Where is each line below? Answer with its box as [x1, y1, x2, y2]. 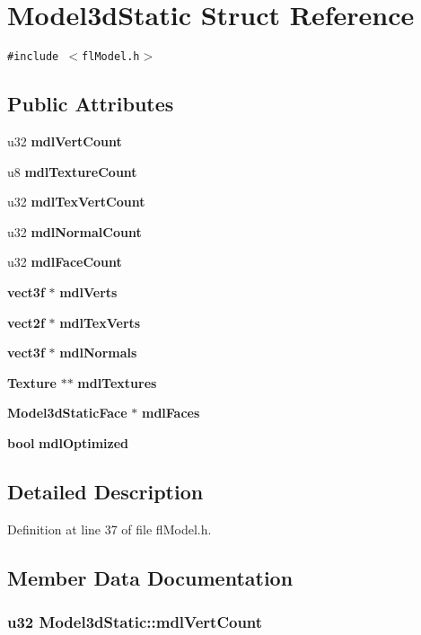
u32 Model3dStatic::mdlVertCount [7, 611, 263, 633]
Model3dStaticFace [7, 403, 127, 422]
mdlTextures [77, 373, 157, 392]
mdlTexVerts [59, 313, 141, 331]
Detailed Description [7, 477, 204, 505]
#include [7, 50, 59, 64]
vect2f [7, 313, 45, 331]
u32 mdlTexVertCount [7, 192, 145, 211]
